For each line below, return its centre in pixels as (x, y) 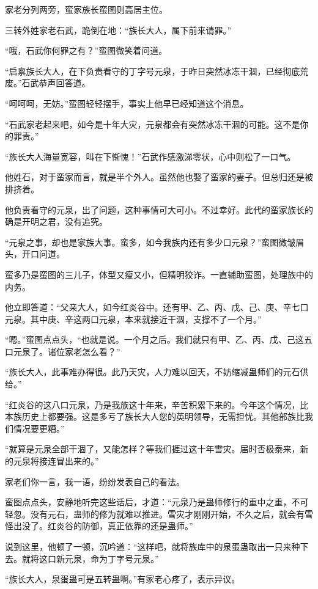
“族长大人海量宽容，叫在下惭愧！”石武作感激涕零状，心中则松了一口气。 (150, 156)
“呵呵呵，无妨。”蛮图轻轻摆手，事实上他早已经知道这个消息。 (127, 103)
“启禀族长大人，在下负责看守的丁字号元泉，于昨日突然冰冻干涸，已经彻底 (153, 71)
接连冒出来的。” (69, 461)
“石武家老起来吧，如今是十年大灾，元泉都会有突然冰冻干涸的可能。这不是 (153, 124)
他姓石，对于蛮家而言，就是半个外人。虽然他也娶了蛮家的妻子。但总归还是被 (159, 177)
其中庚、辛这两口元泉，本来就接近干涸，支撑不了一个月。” (146, 319)
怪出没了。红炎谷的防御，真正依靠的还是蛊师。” (99, 526)
